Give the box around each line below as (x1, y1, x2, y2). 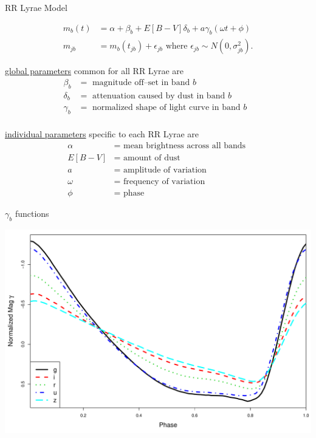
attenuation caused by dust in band (92, 91, 225, 100)
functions (15, 207, 49, 219)
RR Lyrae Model (5, 1, 67, 13)
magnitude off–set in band (92, 78, 190, 87)
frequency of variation (123, 177, 205, 186)
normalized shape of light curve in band (92, 103, 241, 112)
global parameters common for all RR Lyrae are (5, 64, 184, 77)
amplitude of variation (123, 165, 207, 174)
